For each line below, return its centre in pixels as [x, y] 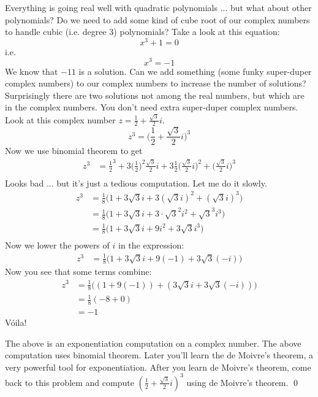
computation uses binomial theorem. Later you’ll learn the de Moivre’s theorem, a [159, 355]
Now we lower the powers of [57, 245]
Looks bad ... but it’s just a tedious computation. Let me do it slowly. [136, 183]
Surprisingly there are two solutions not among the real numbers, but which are [155, 95]
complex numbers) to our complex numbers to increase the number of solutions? [156, 83]
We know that [32, 71]
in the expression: [151, 245]
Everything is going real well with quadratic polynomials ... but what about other [158, 7]
